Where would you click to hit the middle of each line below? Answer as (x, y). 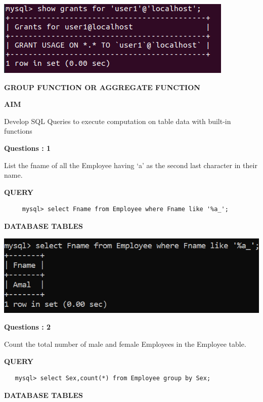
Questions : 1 (28, 148)
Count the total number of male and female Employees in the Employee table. (125, 344)
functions (18, 131)
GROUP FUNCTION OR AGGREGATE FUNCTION (102, 87)
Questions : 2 (28, 327)
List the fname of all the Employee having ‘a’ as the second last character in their (131, 165)
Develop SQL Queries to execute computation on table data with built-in (118, 121)
